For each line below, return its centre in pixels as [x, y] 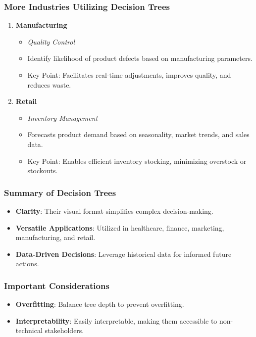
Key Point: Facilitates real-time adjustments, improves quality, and [129, 75]
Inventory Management [63, 118]
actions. [27, 264]
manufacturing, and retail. [55, 237]
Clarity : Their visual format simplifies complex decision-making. [114, 211]
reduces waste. [49, 84]
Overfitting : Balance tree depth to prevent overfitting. [100, 304]
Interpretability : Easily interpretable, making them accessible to [116, 320]
